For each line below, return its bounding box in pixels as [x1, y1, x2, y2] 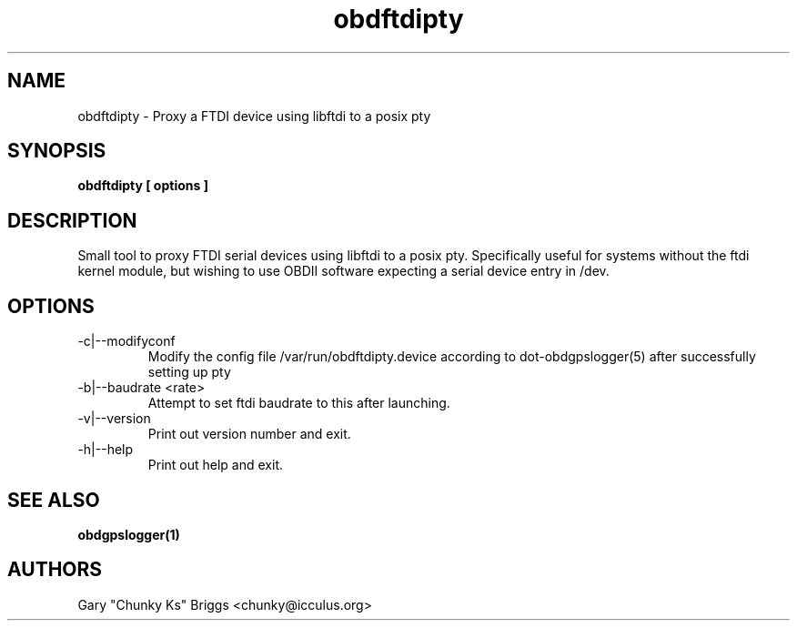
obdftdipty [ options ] [77, 177, 208, 194]
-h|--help [77, 441, 134, 458]
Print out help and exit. [147, 457, 283, 473]
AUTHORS [7, 558, 103, 582]
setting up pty [147, 364, 231, 380]
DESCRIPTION [7, 208, 137, 232]
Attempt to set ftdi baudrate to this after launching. [147, 395, 450, 411]
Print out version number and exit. [147, 426, 351, 442]
